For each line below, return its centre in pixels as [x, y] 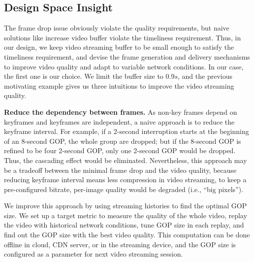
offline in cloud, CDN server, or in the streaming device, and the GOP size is [120, 244]
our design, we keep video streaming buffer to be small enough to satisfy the [119, 47]
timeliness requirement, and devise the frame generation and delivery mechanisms [127, 56]
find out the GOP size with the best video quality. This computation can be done [127, 235]
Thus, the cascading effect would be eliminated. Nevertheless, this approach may [126, 160]
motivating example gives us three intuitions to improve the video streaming [119, 85]
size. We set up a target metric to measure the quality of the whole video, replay [126, 215]
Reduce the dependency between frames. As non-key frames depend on [121, 112]
